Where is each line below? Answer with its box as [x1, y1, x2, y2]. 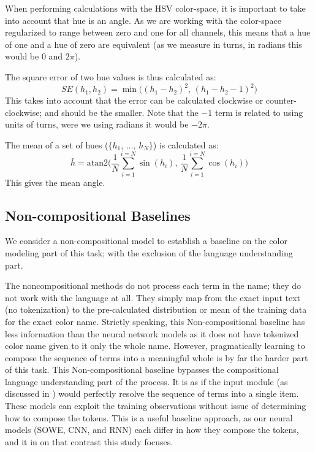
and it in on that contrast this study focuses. [5, 435, 173, 448]
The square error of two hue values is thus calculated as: [5, 70, 216, 83]
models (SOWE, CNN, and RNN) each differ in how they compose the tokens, [5, 423, 299, 436]
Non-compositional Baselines [5, 205, 191, 224]
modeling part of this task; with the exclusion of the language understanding [5, 246, 293, 259]
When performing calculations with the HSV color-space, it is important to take [5, 2, 306, 14]
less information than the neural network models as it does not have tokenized [5, 327, 299, 340]
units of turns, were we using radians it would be [5, 118, 189, 131]
